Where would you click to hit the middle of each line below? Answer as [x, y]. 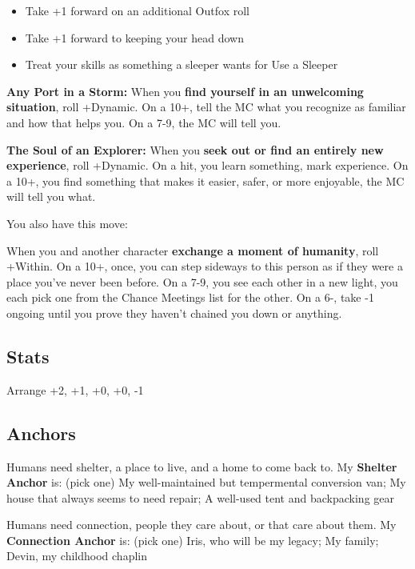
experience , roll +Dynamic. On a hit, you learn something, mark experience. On [207, 165]
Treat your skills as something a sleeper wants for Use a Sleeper [182, 64]
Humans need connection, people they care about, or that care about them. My [202, 525]
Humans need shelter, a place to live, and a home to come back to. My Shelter [202, 466]
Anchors [41, 433]
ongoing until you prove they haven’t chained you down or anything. [174, 313]
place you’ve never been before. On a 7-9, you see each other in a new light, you [202, 281]
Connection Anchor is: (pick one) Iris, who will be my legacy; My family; [193, 540]
